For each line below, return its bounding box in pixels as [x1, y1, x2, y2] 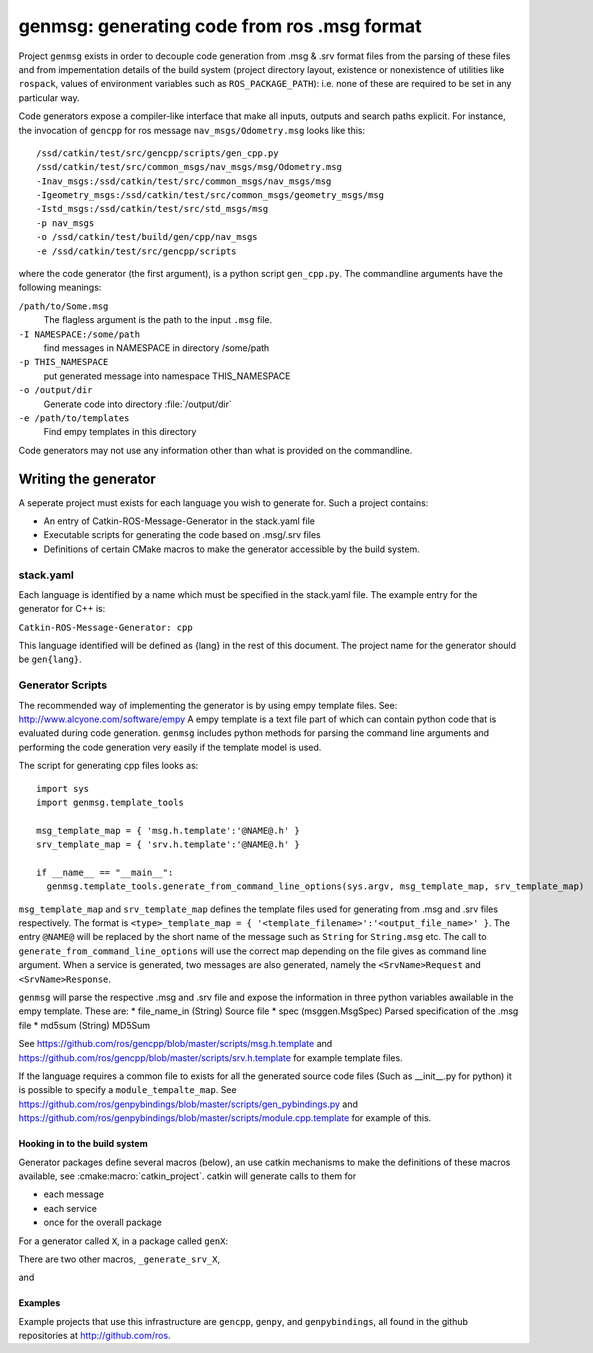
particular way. [18, 91, 80, 104]
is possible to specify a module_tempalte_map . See [18, 1084, 237, 1096]
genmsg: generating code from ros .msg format [18, 15, 422, 37]
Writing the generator [18, 470, 157, 487]
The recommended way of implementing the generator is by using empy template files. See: [18, 699, 398, 711]
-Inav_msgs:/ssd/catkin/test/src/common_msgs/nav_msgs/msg [36, 175, 332, 187]
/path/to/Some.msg [18, 300, 109, 312]
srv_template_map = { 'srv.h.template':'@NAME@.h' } [36, 839, 300, 850]
